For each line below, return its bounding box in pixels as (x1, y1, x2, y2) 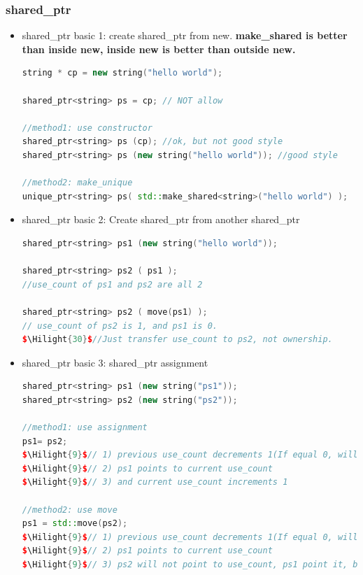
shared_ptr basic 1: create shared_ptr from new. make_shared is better (22, 28, 348, 43)
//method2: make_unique (22, 178, 133, 188)
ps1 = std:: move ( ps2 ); (22, 518, 128, 529)
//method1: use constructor (22, 122, 152, 133)
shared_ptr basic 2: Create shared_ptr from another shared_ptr (22, 212, 300, 227)
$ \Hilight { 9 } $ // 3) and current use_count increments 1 (22, 477, 288, 488)
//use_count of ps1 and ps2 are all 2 (22, 279, 203, 290)
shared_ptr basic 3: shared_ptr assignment (22, 355, 208, 369)
